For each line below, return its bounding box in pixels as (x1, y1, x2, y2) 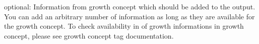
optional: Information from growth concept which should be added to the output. (4, 1, 255, 11)
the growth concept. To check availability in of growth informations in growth (4, 21, 244, 31)
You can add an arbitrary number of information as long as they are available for (4, 11, 255, 21)
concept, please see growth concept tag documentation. (4, 30, 174, 41)
